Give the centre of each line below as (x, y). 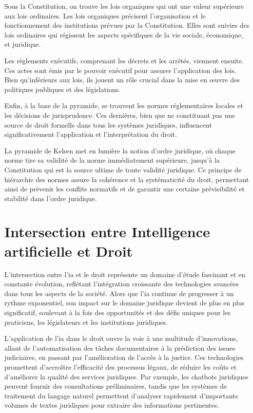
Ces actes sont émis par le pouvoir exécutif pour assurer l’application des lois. (120, 70)
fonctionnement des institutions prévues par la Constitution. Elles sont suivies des (127, 25)
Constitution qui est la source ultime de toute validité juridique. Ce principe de (123, 169)
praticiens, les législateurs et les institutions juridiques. (86, 322)
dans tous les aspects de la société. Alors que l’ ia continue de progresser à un (119, 293)
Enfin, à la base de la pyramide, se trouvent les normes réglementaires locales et (124, 105)
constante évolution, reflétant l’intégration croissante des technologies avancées (122, 284)
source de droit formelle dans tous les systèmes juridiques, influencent (108, 124)
